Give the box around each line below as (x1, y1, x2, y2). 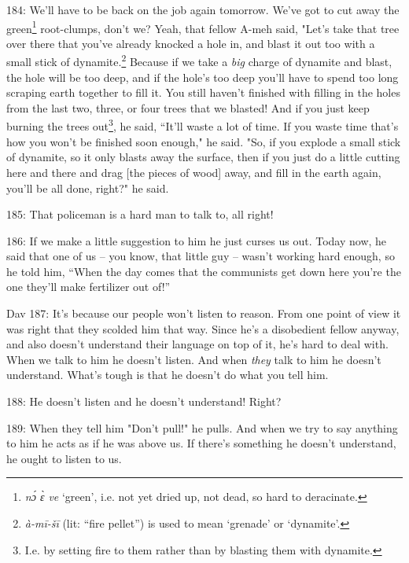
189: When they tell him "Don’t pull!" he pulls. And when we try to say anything (6, 419, 398, 436)
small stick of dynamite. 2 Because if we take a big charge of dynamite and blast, (6, 51, 392, 70)
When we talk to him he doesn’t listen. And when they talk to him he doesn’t (6, 351, 381, 367)
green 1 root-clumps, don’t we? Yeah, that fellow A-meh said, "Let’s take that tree (6, 17, 400, 36)
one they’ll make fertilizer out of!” (6, 278, 171, 295)
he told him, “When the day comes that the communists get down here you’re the (6, 263, 401, 279)
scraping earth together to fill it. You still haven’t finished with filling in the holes (6, 84, 400, 101)
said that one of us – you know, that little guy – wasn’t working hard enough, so (6, 248, 395, 264)
